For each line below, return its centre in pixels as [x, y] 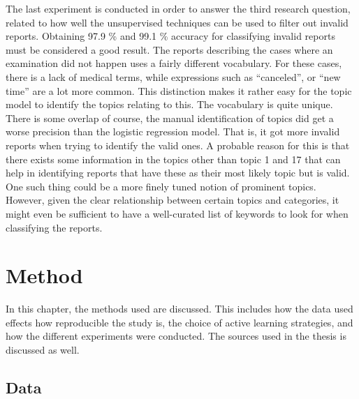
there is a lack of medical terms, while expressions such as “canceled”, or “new [173, 76]
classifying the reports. [54, 227]
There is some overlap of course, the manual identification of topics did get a [170, 118]
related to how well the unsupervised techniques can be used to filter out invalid [177, 22]
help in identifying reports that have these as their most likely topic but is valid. [178, 173]
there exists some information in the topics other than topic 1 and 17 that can [173, 159]
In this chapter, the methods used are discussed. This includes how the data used [179, 309]
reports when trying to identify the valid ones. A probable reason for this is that [178, 145]
